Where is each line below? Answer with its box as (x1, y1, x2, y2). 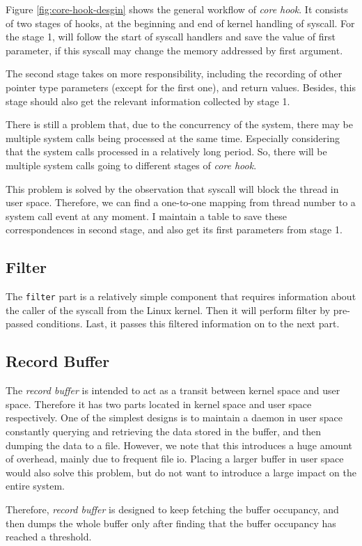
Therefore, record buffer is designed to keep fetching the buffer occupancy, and (6, 501, 339, 516)
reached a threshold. (6, 529, 92, 544)
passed (6, 316, 33, 331)
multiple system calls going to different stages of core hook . (6, 157, 257, 172)
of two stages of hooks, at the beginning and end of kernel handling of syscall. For (6, 15, 355, 30)
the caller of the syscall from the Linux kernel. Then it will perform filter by (6, 302, 331, 317)
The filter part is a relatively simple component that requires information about (6, 289, 356, 304)
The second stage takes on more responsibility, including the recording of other (6, 66, 343, 81)
